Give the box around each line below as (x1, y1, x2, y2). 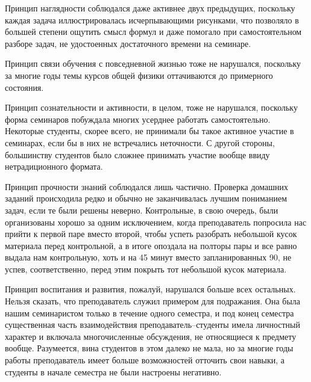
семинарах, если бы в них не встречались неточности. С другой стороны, (5, 136, 275, 149)
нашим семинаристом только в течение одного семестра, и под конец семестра (5, 306, 294, 319)
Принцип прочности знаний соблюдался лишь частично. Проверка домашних (5, 180, 288, 193)
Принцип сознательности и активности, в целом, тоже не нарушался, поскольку (5, 101, 298, 114)
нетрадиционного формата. (5, 160, 103, 173)
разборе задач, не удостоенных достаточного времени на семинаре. (5, 37, 251, 49)
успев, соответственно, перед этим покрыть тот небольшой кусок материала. (5, 262, 287, 275)
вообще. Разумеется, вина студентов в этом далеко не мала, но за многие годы (5, 342, 294, 354)
